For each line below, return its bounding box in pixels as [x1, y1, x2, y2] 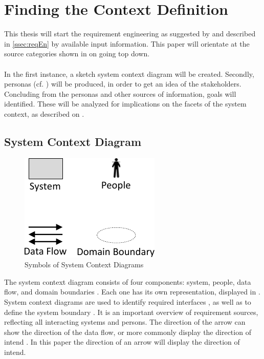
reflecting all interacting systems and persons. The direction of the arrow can [4, 316, 246, 327]
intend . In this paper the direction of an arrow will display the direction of [4, 336, 240, 347]
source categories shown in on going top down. [4, 48, 150, 59]
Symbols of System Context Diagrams [25, 259, 144, 270]
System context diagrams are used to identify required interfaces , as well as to [4, 297, 251, 307]
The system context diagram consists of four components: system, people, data [4, 276, 251, 287]
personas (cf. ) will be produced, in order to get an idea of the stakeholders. [4, 78, 241, 89]
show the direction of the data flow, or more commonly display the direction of [4, 326, 251, 337]
